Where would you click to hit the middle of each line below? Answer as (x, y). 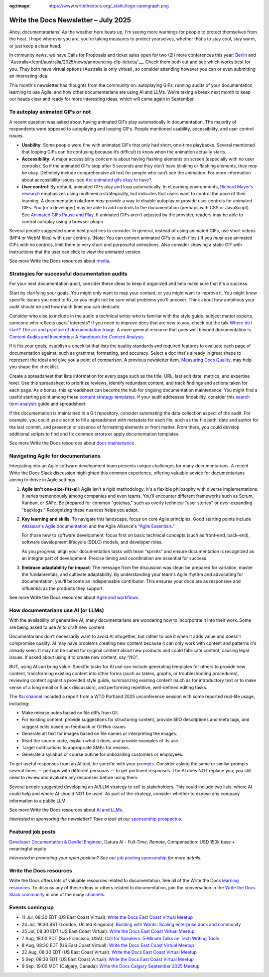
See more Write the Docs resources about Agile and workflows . (74, 597)
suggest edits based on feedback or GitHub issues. (74, 726)
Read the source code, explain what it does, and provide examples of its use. (101, 740)
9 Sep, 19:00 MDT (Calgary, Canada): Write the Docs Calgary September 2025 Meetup (111, 966)
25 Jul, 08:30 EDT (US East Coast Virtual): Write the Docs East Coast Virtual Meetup (108, 931)
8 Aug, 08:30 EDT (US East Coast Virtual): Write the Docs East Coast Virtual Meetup (108, 945)
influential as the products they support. (63, 588)
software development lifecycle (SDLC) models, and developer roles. (92, 542)
